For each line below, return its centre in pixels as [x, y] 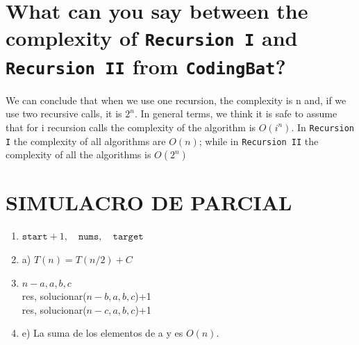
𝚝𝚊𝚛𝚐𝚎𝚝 [128, 237]
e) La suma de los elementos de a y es [102, 333]
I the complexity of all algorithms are [86, 141]
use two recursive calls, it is [64, 113]
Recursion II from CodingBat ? [146, 66]
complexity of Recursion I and [152, 38]
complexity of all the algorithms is [78, 154]
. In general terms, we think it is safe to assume [236, 113]
